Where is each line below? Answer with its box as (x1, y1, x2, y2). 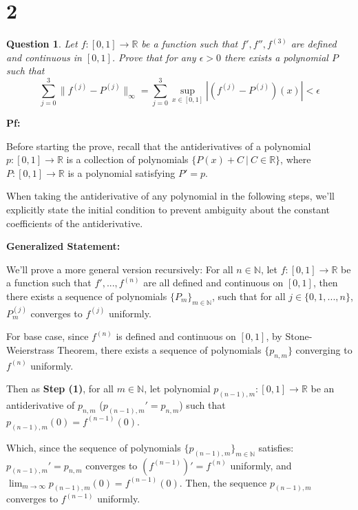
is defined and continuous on (116, 329, 236, 343)
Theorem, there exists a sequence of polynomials (57, 342, 262, 357)
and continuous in (6, 50, 82, 64)
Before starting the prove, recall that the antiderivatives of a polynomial (6, 138, 311, 153)
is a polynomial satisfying (67, 165, 176, 180)
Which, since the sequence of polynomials (6, 440, 181, 454)
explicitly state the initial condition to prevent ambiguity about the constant (6, 202, 330, 216)
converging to (295, 342, 352, 357)
